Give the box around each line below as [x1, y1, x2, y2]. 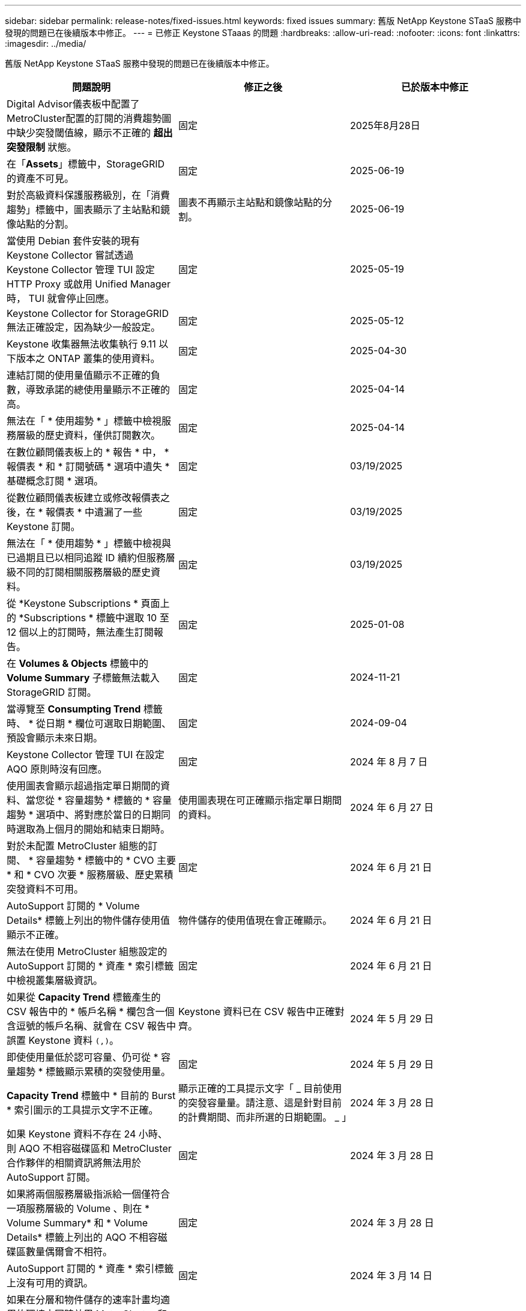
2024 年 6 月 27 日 [349, 801, 434, 813]
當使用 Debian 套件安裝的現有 [7, 235, 140, 247]
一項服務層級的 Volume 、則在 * [7, 1202, 150, 1214]
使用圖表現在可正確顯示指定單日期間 [178, 794, 342, 806]
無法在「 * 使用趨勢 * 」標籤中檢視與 [7, 537, 172, 549]
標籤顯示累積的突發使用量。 [46, 1065, 171, 1077]
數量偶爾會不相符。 [26, 1246, 113, 1258]
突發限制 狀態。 [7, 141, 77, 153]
